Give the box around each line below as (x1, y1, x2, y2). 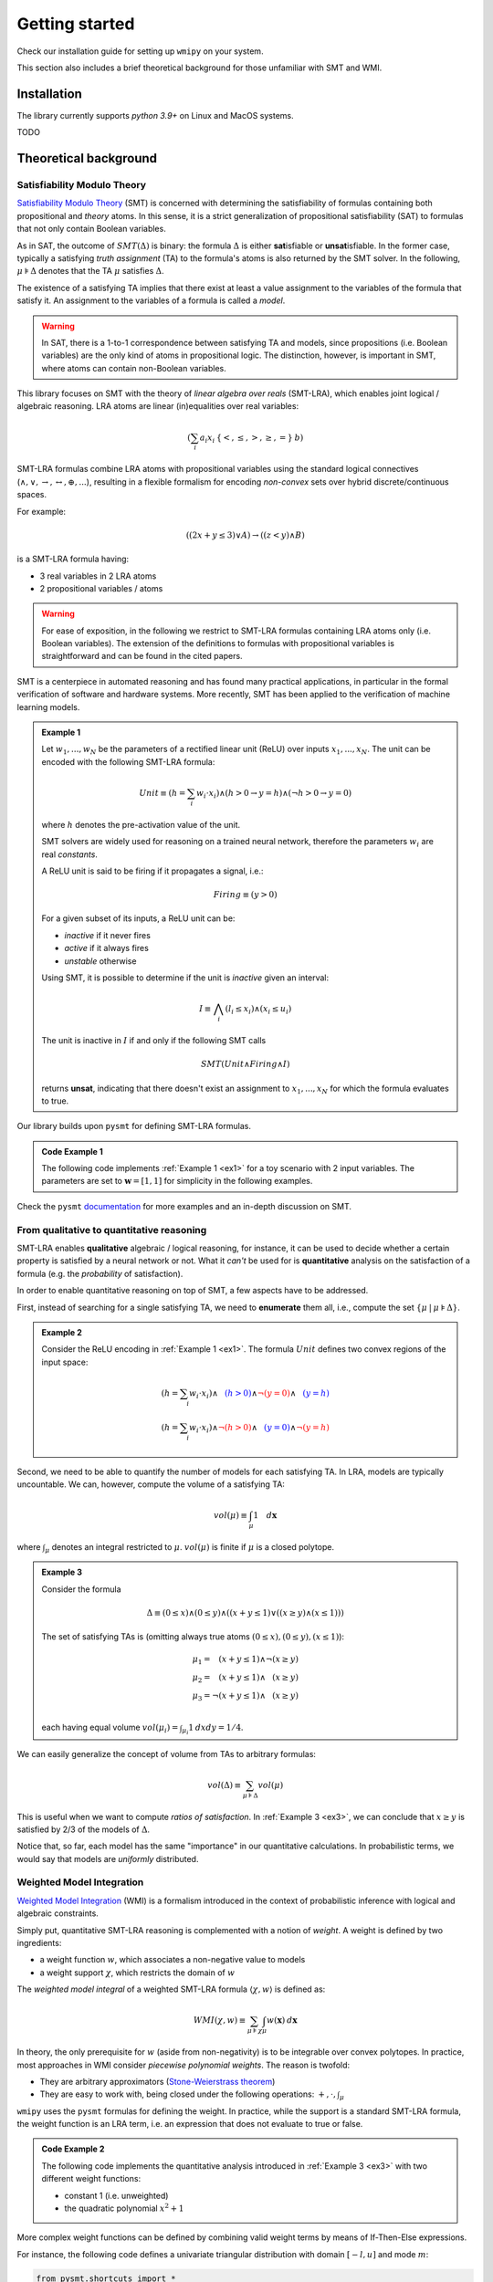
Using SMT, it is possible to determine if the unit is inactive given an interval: (41, 972, 329, 983)
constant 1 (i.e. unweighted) (64, 2190, 169, 2201)
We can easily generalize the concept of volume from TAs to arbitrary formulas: (16, 1748, 317, 1759)
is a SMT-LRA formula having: (16, 553, 130, 565)
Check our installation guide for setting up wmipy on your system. (16, 46, 264, 57)
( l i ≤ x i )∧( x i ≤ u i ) (225, 1004, 292, 1016)
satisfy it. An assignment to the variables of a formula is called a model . (16, 295, 286, 306)
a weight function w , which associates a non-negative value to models (39, 1954, 306, 1965)
